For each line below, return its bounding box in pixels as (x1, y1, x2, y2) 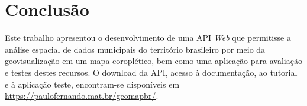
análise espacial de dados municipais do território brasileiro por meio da (5, 43, 266, 55)
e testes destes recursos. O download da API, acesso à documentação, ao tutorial (5, 66, 298, 78)
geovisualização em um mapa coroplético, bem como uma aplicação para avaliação (5, 54, 302, 67)
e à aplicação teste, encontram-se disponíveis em (5, 78, 180, 90)
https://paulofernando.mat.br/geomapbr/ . (5, 89, 159, 102)
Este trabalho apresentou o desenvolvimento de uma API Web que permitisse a (5, 31, 291, 44)
